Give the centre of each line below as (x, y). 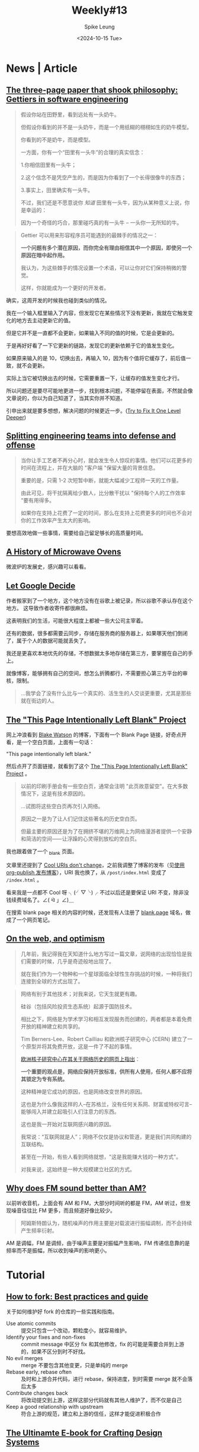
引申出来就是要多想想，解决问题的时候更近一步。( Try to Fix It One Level (94, 411)
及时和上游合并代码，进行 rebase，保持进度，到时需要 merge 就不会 (104, 1379)
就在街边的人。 (39, 701)
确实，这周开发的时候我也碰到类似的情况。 (58, 300)
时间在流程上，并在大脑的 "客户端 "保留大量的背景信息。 (89, 467)
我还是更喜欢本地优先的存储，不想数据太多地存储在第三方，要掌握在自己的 (97, 653)
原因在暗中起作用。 (44, 255)
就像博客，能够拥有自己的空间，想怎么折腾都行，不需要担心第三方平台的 (94, 674)
